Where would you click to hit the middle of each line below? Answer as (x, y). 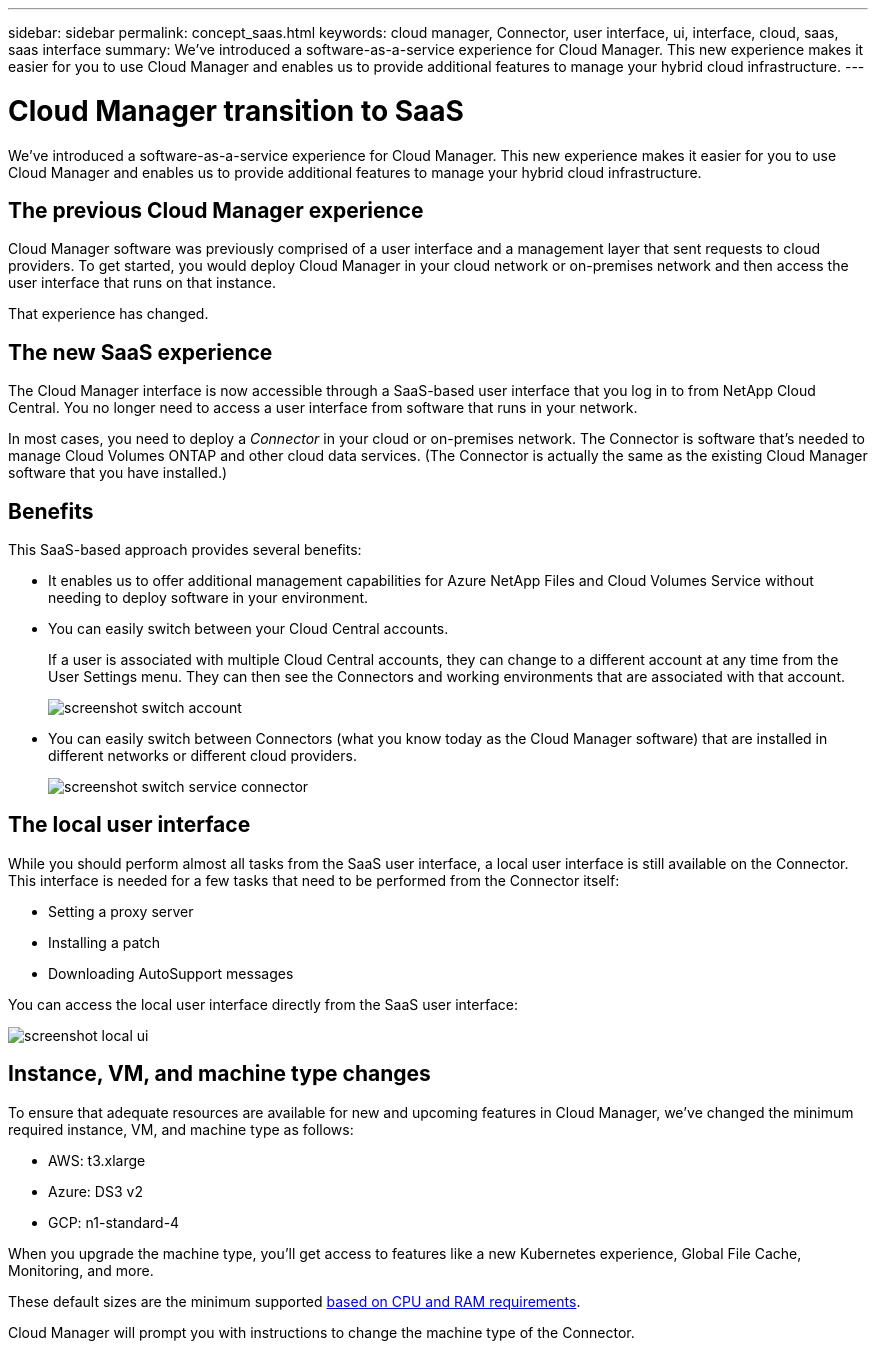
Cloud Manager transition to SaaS (236, 110)
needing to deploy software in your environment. (208, 598)
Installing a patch (104, 942)
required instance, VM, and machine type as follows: (181, 1129)
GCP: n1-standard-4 (114, 1222)
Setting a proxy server (121, 911)
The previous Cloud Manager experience (216, 210)
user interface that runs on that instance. (142, 283)
